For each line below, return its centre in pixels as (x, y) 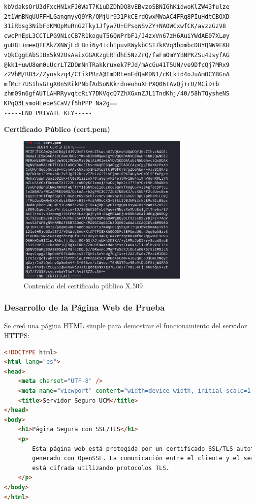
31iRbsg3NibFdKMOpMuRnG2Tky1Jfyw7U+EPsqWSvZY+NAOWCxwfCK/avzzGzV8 (115, 26)
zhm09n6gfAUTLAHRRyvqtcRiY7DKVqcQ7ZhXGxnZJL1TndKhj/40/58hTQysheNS (117, 94)
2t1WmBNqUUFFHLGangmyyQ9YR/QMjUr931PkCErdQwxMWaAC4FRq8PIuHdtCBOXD (117, 16)
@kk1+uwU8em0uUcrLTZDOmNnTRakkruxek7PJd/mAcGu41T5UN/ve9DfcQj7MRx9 (117, 65)
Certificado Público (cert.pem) (57, 129)
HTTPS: (17, 335)
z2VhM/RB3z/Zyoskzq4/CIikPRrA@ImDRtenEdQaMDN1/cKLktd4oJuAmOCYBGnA (117, 75)
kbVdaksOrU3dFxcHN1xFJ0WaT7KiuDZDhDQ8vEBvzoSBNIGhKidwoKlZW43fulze (117, 7)
